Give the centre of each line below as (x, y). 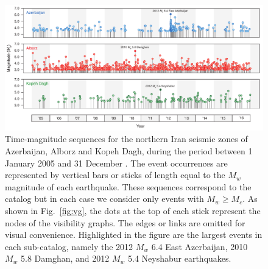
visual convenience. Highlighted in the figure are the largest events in (134, 235)
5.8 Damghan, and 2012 (65, 258)
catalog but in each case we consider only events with (104, 199)
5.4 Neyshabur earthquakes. (180, 258)
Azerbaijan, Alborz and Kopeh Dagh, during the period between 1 (129, 150)
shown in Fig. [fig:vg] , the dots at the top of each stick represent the (133, 210)
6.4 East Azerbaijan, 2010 (199, 246)
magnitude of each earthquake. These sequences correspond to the (128, 186)
